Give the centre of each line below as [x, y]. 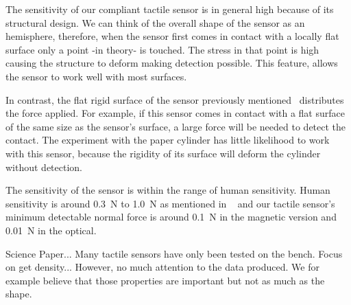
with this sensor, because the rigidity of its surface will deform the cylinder [163, 153]
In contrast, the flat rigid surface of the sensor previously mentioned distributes [175, 99]
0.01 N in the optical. [51, 230]
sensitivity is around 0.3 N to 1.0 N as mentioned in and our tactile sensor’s [170, 203]
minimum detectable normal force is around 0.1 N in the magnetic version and [171, 217]
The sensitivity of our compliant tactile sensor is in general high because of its [170, 9]
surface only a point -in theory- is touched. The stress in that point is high [162, 49]
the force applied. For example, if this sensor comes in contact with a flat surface [175, 113]
